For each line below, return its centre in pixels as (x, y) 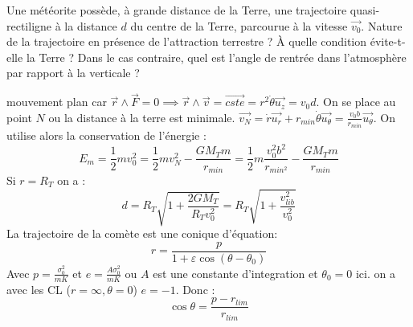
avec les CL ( (39, 289)
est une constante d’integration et (235, 273)
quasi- (365, 10)
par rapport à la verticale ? (73, 73)
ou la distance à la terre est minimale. (142, 117)
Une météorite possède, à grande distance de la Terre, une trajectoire (177, 10)
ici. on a (375, 273)
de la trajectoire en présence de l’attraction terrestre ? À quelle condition (187, 41)
